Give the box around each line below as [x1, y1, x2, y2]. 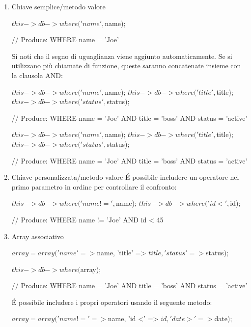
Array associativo [11, 231, 64, 241]
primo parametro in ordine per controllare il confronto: [11, 181, 177, 191]
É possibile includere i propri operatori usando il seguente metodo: [11, 297, 212, 307]
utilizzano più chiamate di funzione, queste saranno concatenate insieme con [11, 60, 241, 71]
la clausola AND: [11, 70, 63, 80]
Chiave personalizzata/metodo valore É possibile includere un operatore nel [11, 172, 239, 182]
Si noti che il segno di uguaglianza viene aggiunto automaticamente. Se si [11, 51, 232, 61]
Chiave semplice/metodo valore [11, 1, 106, 11]
